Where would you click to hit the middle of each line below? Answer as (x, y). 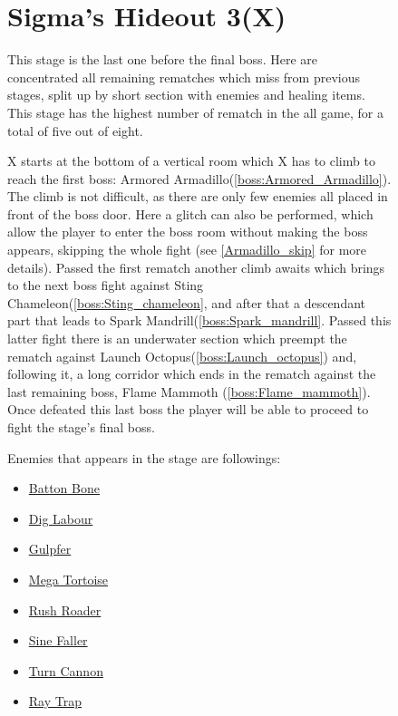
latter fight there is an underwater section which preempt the (177, 339)
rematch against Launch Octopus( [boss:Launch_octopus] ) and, (182, 356)
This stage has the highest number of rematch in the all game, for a (195, 112)
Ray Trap (55, 701)
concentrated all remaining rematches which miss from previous (184, 77)
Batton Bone (64, 488)
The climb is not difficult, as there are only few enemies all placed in (198, 196)
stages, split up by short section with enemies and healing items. (186, 95)
